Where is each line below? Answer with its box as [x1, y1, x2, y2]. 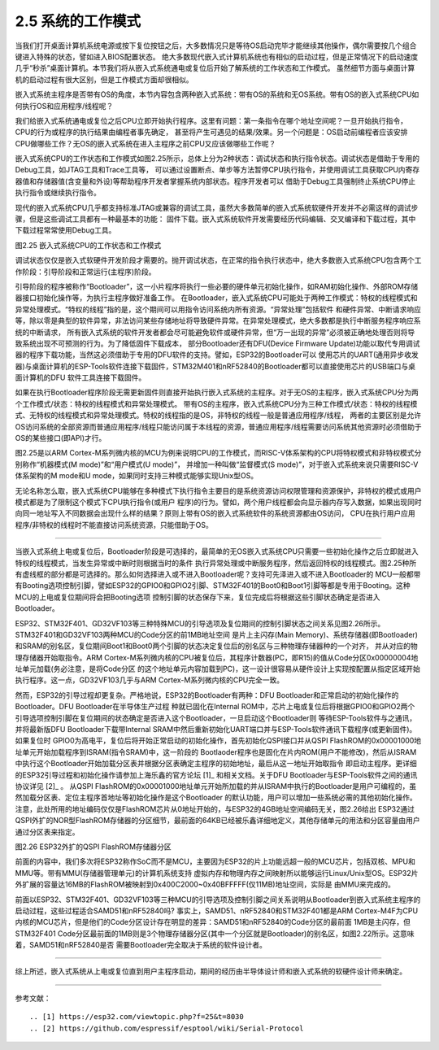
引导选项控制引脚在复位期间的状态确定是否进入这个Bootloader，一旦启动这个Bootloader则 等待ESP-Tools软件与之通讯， [15, 712, 417, 723]
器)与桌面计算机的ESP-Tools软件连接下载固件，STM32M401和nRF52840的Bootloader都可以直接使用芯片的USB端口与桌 [15, 361, 416, 371]
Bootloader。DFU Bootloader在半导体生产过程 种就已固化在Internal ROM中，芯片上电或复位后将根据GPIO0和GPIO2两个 [15, 702, 415, 712]
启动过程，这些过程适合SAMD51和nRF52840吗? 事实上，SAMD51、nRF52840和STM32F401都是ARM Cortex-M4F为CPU [15, 905, 419, 915]
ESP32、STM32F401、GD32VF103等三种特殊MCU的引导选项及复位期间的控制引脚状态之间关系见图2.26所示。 [15, 618, 385, 628]
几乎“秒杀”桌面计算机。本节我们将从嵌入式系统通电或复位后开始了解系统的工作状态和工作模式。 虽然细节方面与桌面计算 [15, 63, 415, 73]
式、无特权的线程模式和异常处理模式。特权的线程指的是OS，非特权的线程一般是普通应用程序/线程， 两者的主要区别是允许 [15, 411, 422, 420]
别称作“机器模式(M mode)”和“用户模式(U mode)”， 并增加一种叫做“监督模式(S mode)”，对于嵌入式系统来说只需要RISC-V [15, 460, 419, 469]
